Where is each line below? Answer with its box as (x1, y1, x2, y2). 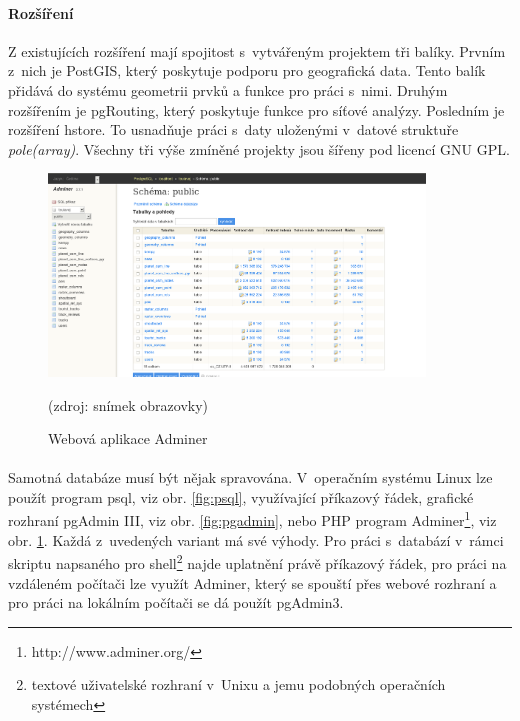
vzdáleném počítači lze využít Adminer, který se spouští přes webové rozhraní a (8, 572, 497, 593)
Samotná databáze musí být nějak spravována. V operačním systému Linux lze (8, 467, 493, 488)
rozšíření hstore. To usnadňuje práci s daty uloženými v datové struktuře (8, 119, 459, 140)
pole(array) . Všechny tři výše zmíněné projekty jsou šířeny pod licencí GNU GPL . (8, 138, 510, 159)
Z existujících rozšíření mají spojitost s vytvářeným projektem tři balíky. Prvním (8, 40, 506, 61)
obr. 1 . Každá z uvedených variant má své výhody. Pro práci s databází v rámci (8, 529, 504, 550)
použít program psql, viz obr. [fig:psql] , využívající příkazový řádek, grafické (8, 486, 474, 507)
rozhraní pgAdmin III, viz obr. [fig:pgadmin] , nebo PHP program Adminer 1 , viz (8, 507, 497, 531)
